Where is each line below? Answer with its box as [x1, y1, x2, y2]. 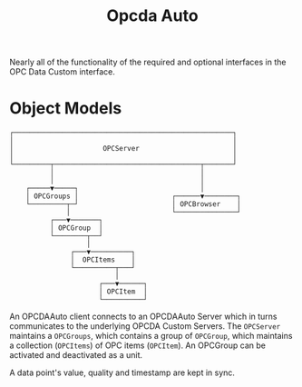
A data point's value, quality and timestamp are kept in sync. [9, 367, 236, 378]
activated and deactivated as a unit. [9, 350, 143, 361]
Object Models [9, 98, 122, 119]
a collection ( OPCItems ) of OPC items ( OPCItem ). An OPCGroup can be [9, 340, 266, 351]
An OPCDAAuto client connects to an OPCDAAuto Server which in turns [9, 311, 278, 322]
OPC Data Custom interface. [9, 66, 115, 77]
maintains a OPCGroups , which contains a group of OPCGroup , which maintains [9, 331, 293, 342]
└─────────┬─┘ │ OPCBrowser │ [25, 200, 242, 209]
